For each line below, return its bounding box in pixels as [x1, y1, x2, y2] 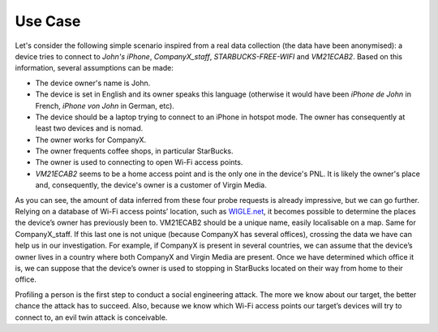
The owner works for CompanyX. [35, 135, 147, 144]
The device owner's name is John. [35, 78, 151, 88]
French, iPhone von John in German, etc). [35, 101, 174, 110]
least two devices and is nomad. [35, 123, 144, 133]
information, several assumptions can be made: [15, 63, 174, 73]
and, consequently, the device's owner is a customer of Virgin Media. [35, 180, 267, 190]
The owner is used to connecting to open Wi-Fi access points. [35, 157, 243, 167]
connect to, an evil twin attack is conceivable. [15, 313, 168, 322]
